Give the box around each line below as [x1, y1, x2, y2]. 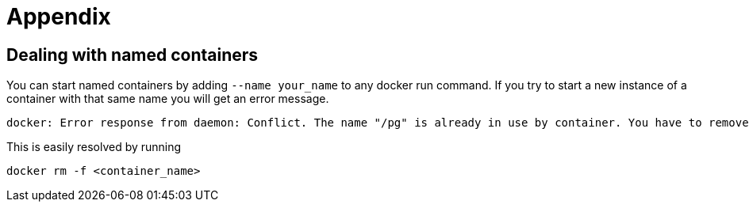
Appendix [6, 3, 111, 30]
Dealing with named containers [6, 44, 259, 65]
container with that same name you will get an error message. [6, 92, 329, 106]
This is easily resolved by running [6, 140, 182, 154]
